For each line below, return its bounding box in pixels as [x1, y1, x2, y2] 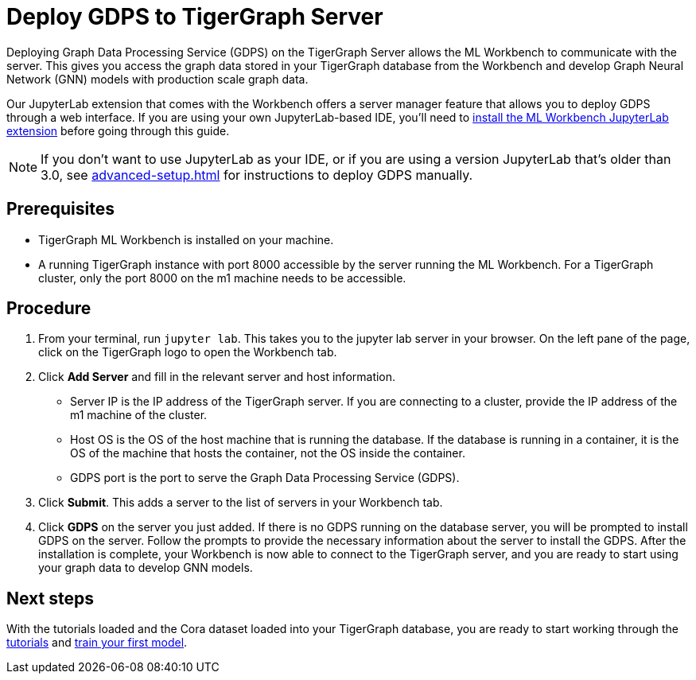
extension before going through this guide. [6, 123, 230, 138]
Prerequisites [6, 199, 115, 220]
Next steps [6, 588, 94, 608]
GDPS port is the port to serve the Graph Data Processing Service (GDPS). [70, 471, 460, 485]
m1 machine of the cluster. [70, 408, 208, 422]
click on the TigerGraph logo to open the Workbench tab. [38, 345, 337, 359]
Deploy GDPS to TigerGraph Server [6, 3, 383, 30]
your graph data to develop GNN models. [38, 561, 253, 575]
